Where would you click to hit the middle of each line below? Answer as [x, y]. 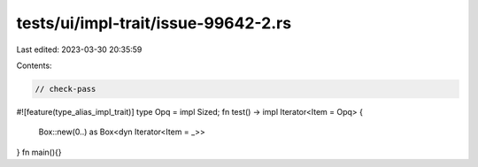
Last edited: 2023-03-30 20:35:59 [79, 49]
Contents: [34, 65]
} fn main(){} [39, 152]
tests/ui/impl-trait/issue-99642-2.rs [154, 23]
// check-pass [66, 89]
